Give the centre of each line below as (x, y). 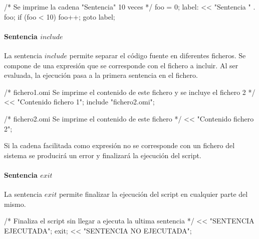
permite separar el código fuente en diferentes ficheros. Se (158, 55)
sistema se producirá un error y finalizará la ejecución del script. (103, 155)
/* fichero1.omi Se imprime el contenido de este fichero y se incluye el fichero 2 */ (130, 92)
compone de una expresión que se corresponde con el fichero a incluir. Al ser (121, 65)
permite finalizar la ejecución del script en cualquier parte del (153, 194)
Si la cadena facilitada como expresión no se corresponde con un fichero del (119, 145)
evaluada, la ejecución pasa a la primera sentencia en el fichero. (101, 75)
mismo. (15, 204)
